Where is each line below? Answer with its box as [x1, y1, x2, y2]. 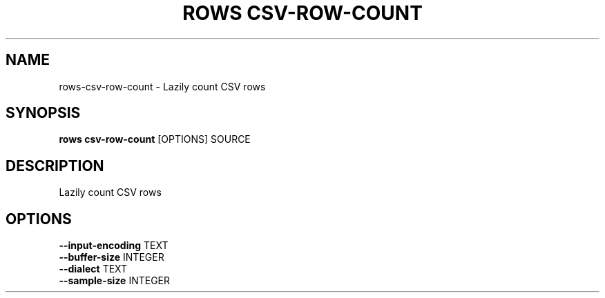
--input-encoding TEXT [59, 239, 169, 252]
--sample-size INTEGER [59, 275, 171, 287]
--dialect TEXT [59, 263, 128, 275]
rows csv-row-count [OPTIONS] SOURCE [59, 133, 251, 146]
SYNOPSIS [6, 104, 81, 122]
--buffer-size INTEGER [59, 251, 164, 264]
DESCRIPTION [6, 157, 104, 175]
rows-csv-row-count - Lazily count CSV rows [59, 80, 266, 92]
